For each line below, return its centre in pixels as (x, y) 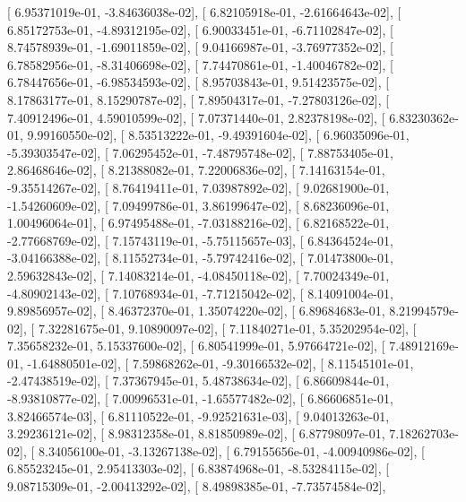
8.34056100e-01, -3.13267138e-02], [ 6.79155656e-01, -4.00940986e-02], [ (231, 450)
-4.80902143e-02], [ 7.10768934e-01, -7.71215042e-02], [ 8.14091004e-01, (200, 293)
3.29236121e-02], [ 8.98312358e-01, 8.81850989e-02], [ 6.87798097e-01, (196, 433)
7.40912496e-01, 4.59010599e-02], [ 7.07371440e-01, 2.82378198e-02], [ (196, 117)
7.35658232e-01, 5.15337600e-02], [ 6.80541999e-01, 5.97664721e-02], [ (196, 346)
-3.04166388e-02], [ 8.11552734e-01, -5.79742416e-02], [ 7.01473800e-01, (200, 258)
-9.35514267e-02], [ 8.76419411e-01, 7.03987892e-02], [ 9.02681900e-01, (198, 187)
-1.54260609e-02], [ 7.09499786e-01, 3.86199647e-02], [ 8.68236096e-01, (198, 205)
